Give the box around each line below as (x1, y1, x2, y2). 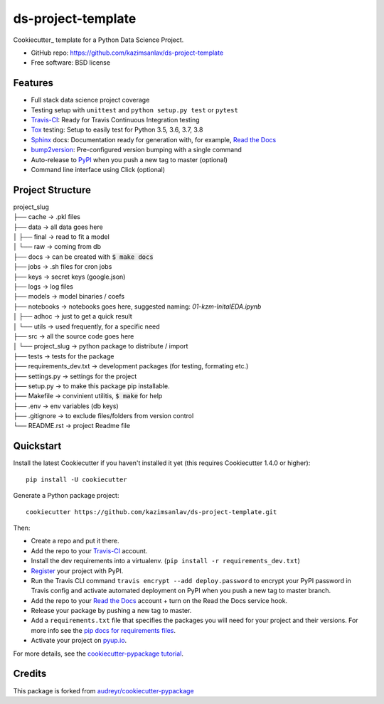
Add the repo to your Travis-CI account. (31, 546, 148, 555)
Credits (13, 668, 47, 680)
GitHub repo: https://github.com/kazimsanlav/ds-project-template (31, 48, 224, 57)
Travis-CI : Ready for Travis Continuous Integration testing (31, 116, 200, 124)
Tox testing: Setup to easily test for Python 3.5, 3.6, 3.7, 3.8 (31, 125, 203, 134)
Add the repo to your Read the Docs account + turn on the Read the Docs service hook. (31, 596, 288, 604)
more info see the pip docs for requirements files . (31, 626, 176, 634)
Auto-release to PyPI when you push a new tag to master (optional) (31, 155, 228, 164)
